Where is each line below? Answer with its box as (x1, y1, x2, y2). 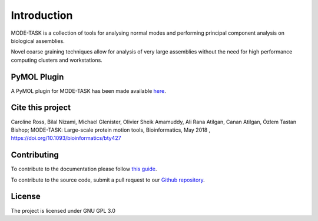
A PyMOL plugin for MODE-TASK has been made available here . (11, 87, 166, 94)
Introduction (11, 9, 73, 22)
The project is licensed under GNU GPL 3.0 (11, 207, 116, 214)
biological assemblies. (11, 37, 65, 44)
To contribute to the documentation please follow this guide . (11, 165, 157, 173)
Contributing (11, 150, 59, 160)
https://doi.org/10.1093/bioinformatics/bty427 (11, 135, 121, 142)
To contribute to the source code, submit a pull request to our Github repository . (11, 176, 206, 183)
